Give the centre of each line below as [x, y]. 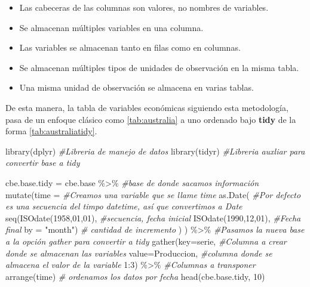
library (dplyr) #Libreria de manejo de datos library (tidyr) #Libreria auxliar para [155, 151]
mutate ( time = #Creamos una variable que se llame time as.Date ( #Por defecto [153, 194]
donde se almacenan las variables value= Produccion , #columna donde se [139, 253]
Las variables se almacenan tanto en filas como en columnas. [130, 47]
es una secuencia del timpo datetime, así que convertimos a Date [124, 206]
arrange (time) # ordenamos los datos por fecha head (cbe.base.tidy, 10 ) [135, 276]
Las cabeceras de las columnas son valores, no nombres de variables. [144, 7]
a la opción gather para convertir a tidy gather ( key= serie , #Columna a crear [146, 241]
